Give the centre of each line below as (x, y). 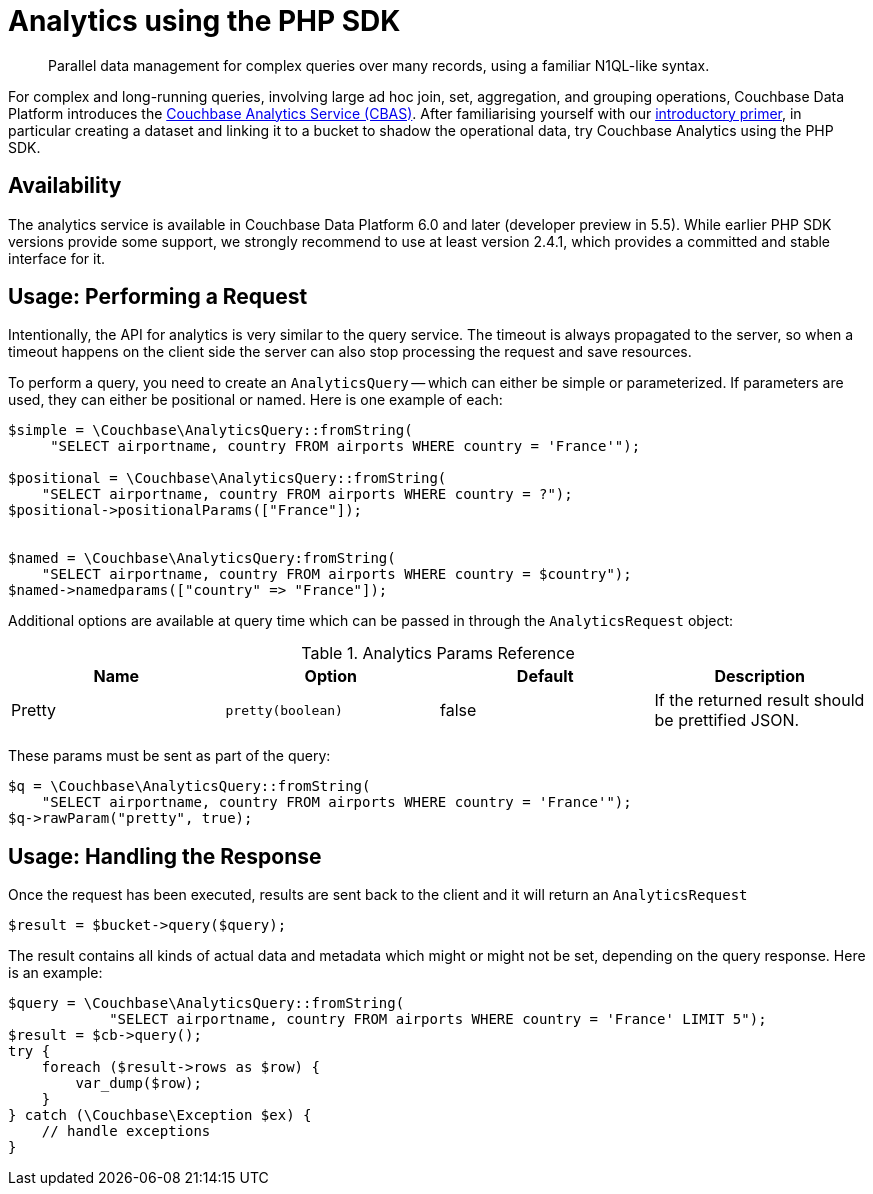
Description (759, 676)
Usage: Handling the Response (165, 856)
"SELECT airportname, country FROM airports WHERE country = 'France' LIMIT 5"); (438, 1019)
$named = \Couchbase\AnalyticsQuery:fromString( (202, 558)
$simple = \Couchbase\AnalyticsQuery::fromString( (210, 430)
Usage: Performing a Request (158, 297)
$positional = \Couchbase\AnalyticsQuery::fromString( (227, 478)
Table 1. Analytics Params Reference (438, 653)
